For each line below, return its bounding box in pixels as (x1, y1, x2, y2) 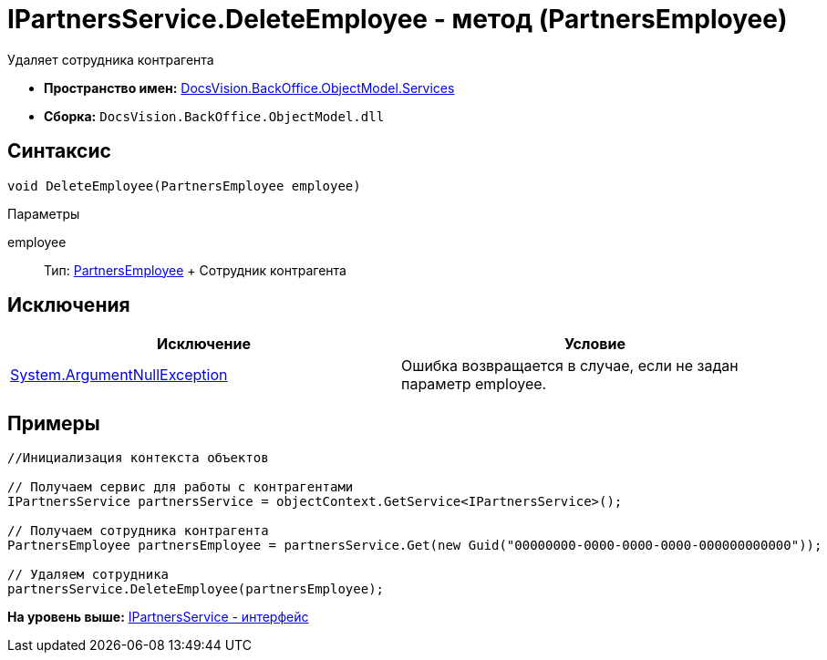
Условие (564, 335, 625, 354)
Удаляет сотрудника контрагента (7, 51, 214, 67)
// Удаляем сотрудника (7, 567, 170, 583)
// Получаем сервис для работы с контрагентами (7, 480, 354, 495)
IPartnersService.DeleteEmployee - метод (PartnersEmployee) (7, 4, 788, 35)
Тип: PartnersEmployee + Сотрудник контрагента (44, 262, 346, 278)
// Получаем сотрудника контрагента (7, 523, 269, 539)
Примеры (7, 411, 100, 435)
